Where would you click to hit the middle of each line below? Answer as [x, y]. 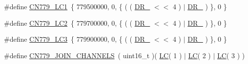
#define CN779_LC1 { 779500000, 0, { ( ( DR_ [77, 6]
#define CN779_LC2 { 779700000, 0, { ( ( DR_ [77, 23]
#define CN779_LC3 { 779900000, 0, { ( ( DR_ [77, 39]
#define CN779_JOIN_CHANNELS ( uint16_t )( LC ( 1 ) [93, 55]
